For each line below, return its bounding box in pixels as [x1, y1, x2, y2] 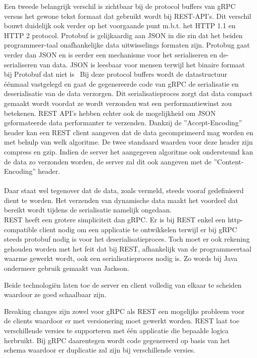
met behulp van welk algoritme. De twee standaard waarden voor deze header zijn [4, 137, 253, 147]
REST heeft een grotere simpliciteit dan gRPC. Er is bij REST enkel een [4, 214, 226, 225]
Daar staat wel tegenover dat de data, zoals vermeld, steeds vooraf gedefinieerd [4, 185, 244, 196]
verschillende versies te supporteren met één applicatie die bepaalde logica [4, 325, 229, 335]
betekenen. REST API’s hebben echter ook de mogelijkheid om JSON [4, 107, 216, 118]
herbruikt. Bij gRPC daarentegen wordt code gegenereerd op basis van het [4, 335, 230, 345]
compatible [4, 224, 37, 234]
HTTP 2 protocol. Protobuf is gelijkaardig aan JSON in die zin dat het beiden [4, 30, 243, 40]
